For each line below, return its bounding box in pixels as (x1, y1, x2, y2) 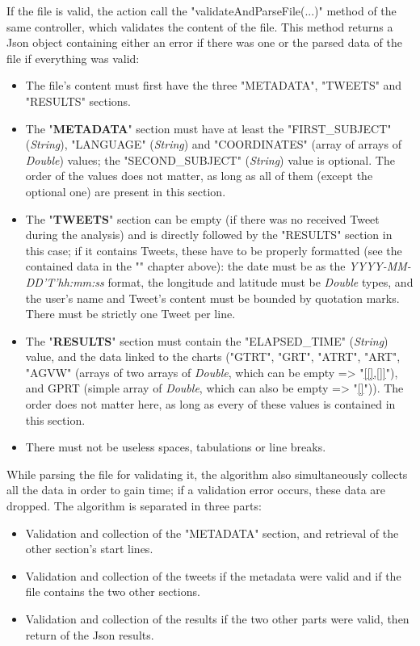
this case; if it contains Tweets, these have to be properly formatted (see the (25, 241, 402, 258)
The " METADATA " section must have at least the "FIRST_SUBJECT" (25, 120, 392, 136)
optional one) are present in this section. (25, 182, 226, 199)
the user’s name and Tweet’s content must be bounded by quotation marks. (25, 289, 400, 306)
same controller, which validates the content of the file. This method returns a (6, 18, 393, 35)
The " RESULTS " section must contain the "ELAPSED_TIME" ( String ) (25, 332, 388, 349)
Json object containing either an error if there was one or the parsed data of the (6, 34, 402, 51)
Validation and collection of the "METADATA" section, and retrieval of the (25, 524, 399, 541)
